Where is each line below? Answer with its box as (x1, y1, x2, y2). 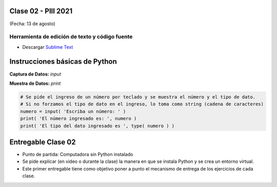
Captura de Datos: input (9, 71, 61, 77)
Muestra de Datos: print (9, 80, 61, 86)
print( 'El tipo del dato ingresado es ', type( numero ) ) (20, 123, 175, 128)
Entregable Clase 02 (9, 138, 76, 146)
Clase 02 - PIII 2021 (9, 7, 73, 15)
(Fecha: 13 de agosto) (9, 21, 56, 27)
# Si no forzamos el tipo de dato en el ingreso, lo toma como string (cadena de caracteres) (20, 101, 264, 107)
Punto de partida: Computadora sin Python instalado (22, 152, 133, 157)
